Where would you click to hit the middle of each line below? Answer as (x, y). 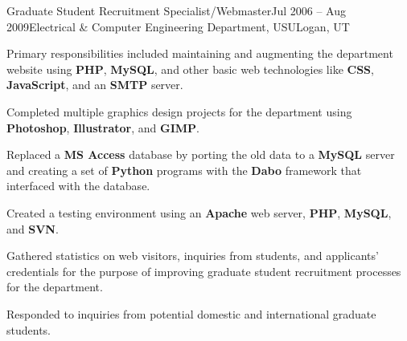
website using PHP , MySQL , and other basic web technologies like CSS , (190, 69)
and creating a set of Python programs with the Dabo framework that (184, 170)
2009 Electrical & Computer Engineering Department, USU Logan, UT (178, 26)
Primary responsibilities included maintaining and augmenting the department (200, 53)
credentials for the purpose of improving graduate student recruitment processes (204, 271)
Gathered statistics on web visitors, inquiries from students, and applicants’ (193, 256)
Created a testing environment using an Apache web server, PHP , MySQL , (199, 212)
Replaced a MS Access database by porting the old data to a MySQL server (201, 154)
